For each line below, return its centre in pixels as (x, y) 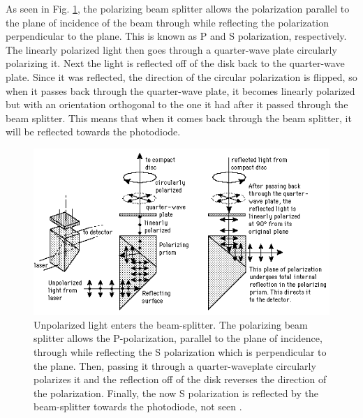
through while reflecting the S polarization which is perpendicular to (180, 352)
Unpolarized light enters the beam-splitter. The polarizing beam (171, 324)
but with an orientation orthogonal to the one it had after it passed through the (177, 104)
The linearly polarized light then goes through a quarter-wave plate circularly (171, 49)
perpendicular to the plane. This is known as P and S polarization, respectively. (176, 36)
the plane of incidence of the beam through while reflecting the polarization (167, 22)
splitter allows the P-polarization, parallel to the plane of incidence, (178, 338)
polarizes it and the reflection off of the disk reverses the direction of (180, 379)
